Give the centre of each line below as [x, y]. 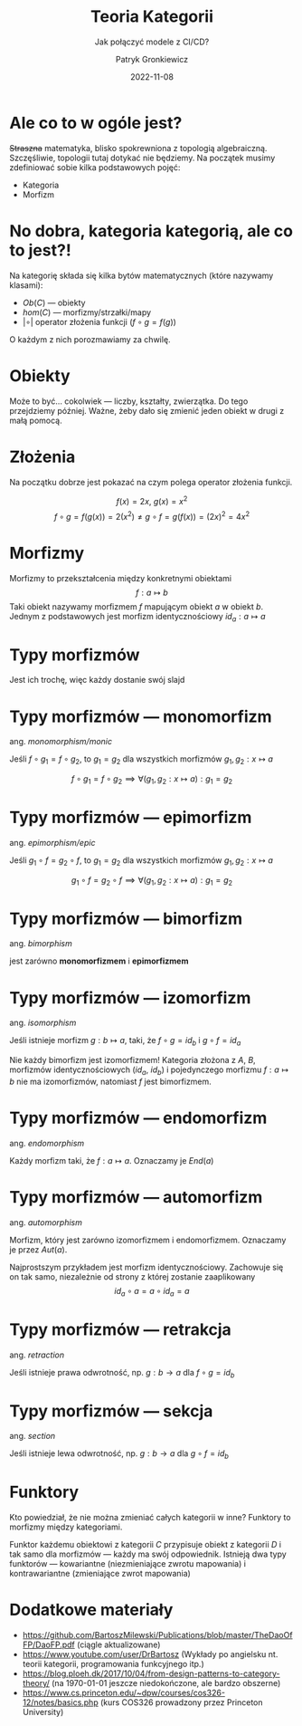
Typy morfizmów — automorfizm [136, 1198]
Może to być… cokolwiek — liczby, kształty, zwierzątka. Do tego [129, 401]
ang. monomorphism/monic [61, 742]
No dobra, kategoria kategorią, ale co [151, 230]
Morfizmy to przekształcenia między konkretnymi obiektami [121, 578]
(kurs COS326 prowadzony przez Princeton [182, 1702]
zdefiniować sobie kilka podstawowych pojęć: [95, 167]
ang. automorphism [46, 1222]
